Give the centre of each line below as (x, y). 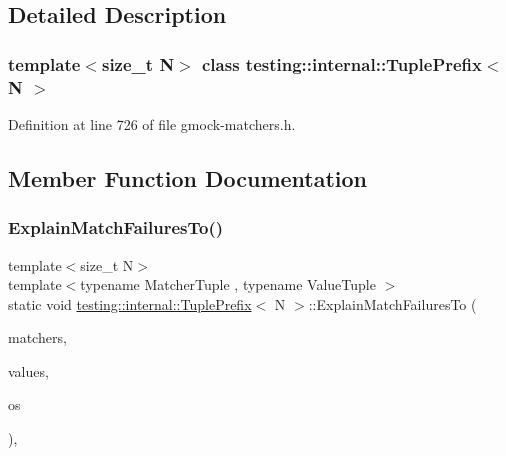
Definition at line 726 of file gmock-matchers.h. (152, 123)
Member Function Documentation (188, 177)
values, (28, 370)
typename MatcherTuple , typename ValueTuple (228, 284)
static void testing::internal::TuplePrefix (130, 303)
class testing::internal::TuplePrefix (342, 63)
